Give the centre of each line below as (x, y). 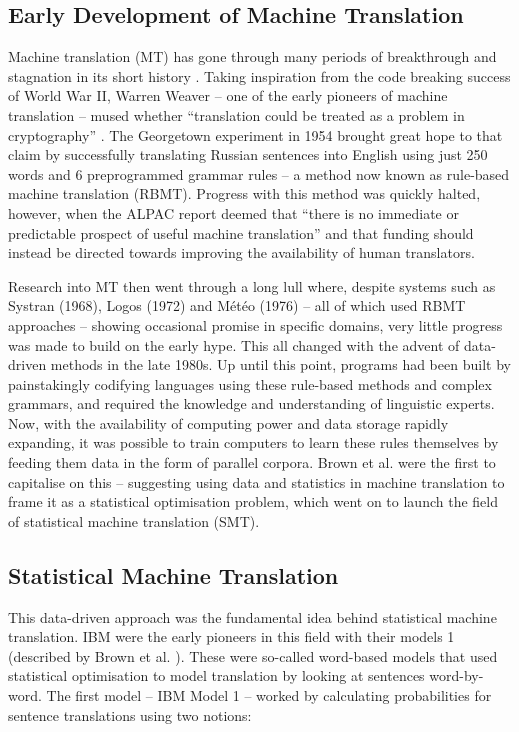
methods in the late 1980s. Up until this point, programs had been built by (280, 364)
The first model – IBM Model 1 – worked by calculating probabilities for (269, 695)
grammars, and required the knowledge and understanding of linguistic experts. (251, 403)
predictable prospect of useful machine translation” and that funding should (241, 232)
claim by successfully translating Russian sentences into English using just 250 (248, 154)
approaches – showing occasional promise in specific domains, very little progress (255, 324)
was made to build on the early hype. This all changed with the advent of (234, 344)
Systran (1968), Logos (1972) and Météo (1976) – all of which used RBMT (237, 305)
